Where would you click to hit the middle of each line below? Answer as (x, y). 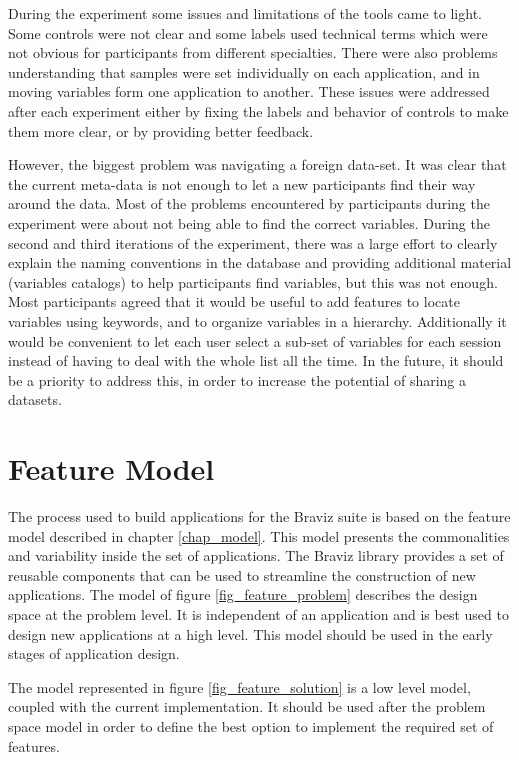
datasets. (35, 399)
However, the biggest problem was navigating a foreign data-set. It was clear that (257, 164)
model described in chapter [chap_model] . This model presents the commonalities (259, 535)
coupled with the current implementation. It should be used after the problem (247, 706)
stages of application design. (94, 653)
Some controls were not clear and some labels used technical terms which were (248, 32)
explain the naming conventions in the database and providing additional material (260, 262)
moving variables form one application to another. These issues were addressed (249, 91)
